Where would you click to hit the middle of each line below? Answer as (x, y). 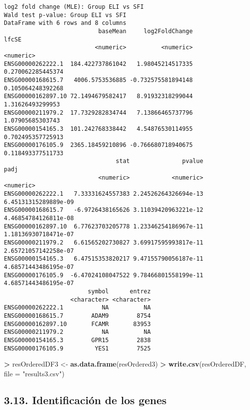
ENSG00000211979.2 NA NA (77, 332)
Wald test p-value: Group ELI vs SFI (65, 15)
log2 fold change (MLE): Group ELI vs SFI (74, 7)
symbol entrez (119, 291)
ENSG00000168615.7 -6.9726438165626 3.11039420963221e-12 (104, 210)
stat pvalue (160, 161)
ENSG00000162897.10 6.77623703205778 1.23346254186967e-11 (104, 226)
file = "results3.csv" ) (34, 373)
